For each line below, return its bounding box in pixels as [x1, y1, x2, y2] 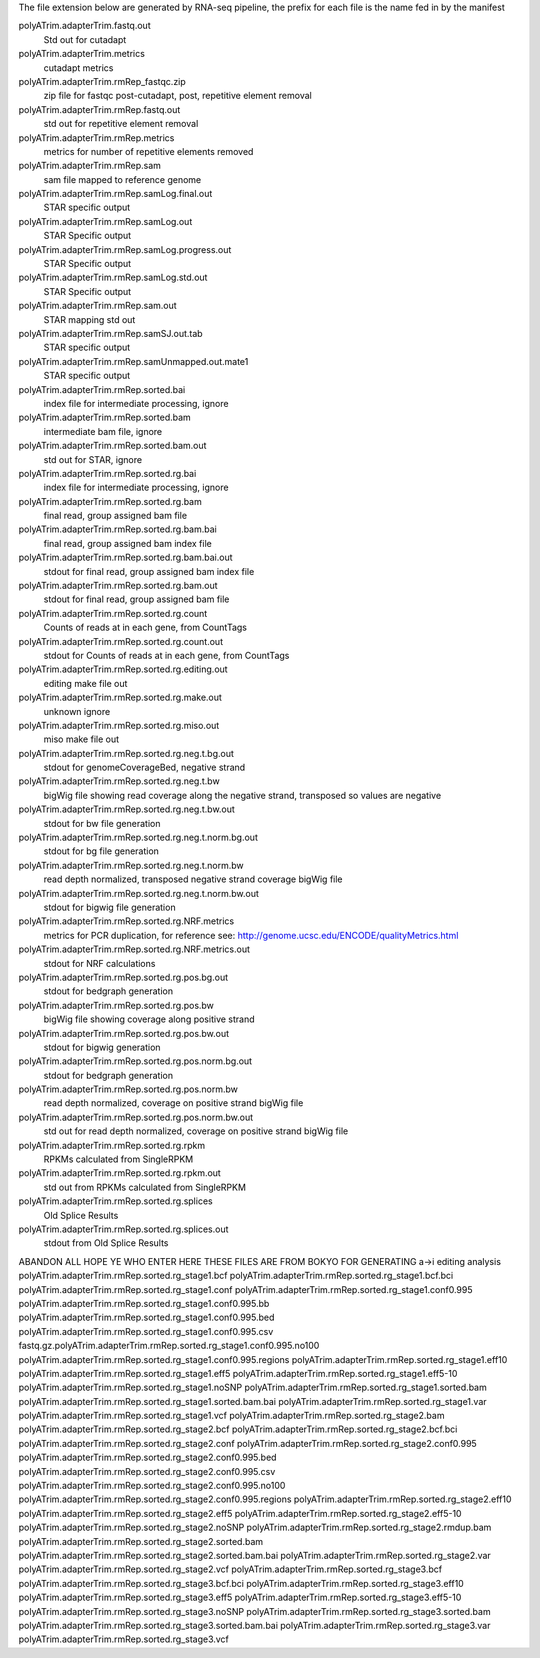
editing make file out [43, 677, 128, 689]
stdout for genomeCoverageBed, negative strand [43, 761, 246, 774]
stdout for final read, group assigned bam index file [43, 565, 255, 577]
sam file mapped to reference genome [43, 173, 202, 185]
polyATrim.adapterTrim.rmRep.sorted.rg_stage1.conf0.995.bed [18, 1311, 275, 1324]
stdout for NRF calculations [43, 957, 156, 969]
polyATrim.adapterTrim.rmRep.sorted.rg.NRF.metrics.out [18, 943, 250, 955]
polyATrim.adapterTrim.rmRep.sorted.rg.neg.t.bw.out [18, 803, 235, 815]
